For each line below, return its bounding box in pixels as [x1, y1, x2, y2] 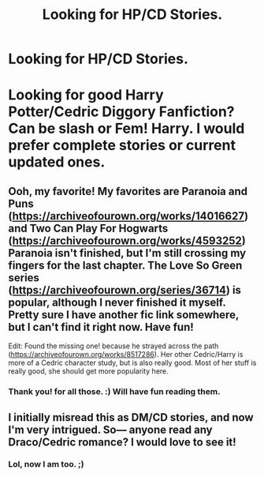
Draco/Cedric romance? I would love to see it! [8, 435, 236, 449]
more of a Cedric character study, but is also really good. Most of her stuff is [8, 358, 257, 368]
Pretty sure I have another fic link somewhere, [8, 308, 239, 321]
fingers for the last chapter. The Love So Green [8, 258, 243, 272]
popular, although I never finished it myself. [8, 295, 226, 309]
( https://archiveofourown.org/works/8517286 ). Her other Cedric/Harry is [8, 350, 244, 359]
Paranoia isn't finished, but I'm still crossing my [8, 246, 247, 260]
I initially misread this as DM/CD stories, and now [8, 411, 254, 424]
